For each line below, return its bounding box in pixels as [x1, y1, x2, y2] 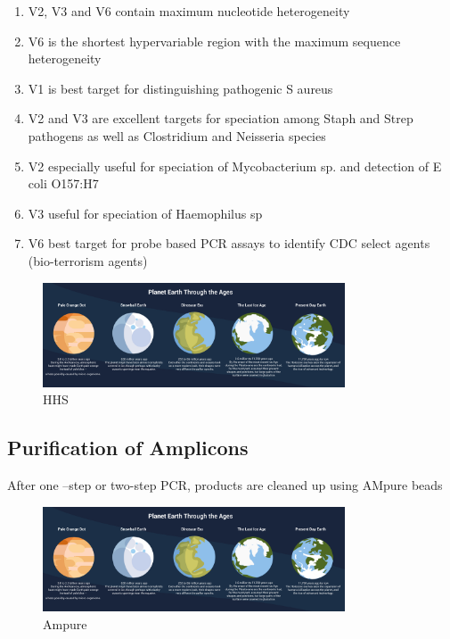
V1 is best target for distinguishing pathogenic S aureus [28, 79, 333, 97]
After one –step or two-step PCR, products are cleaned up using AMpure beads [7, 476, 443, 494]
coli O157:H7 [28, 174, 99, 193]
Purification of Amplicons [7, 434, 249, 461]
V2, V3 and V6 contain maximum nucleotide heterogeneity [28, 2, 350, 20]
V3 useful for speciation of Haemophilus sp [28, 203, 263, 222]
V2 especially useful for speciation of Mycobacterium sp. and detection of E [28, 156, 442, 175]
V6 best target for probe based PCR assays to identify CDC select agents [28, 234, 430, 253]
